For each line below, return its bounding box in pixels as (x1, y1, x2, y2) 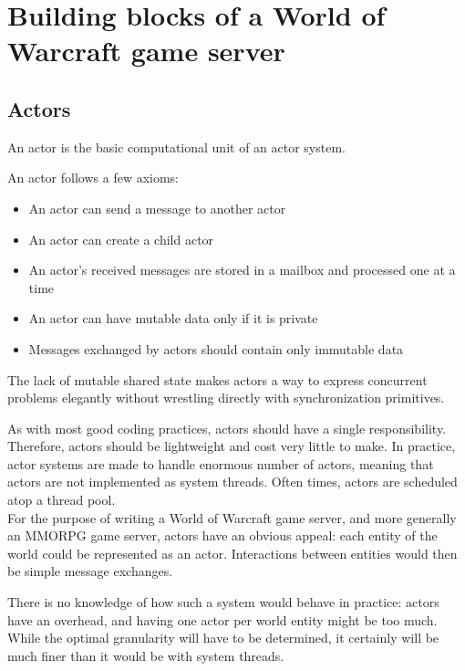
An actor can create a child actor (28, 229, 214, 248)
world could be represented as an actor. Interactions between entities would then (7, 543, 458, 562)
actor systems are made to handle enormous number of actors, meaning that (7, 454, 434, 473)
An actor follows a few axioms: (7, 168, 180, 187)
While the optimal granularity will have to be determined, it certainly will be (7, 628, 439, 647)
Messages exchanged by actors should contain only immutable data (28, 339, 404, 358)
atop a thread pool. (7, 490, 116, 509)
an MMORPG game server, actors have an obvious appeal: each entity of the (7, 526, 438, 545)
